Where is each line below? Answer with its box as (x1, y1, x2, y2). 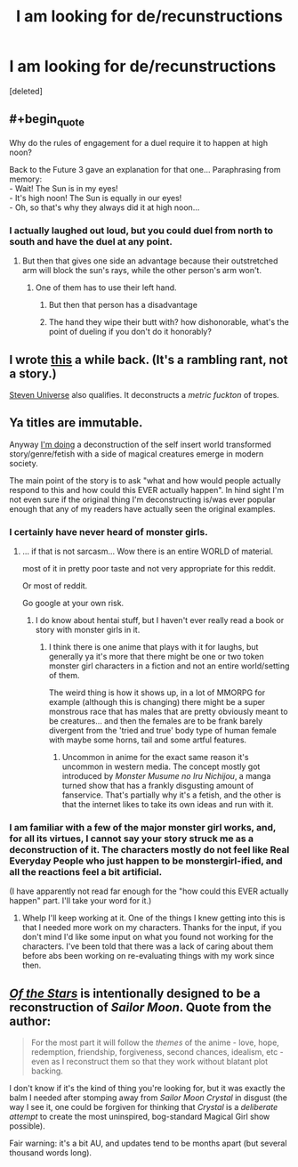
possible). (9, 1121, 46, 1131)
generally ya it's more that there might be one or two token (48, 652, 264, 662)
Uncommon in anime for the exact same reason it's (61, 752, 249, 763)
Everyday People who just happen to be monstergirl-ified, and (9, 855, 283, 867)
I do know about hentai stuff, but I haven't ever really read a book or (35, 615, 285, 626)
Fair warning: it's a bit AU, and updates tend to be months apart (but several (9, 1138, 287, 1149)
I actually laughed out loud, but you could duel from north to (9, 224, 274, 237)
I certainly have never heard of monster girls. (9, 525, 208, 538)
